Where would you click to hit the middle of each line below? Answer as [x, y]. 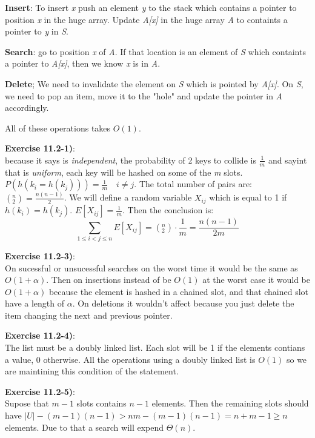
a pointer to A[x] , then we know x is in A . [83, 63]
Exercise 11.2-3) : [40, 255]
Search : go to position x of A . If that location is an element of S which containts [155, 51]
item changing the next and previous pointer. [89, 315]
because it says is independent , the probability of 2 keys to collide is [131, 160]
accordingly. [27, 108]
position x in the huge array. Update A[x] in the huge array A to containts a [146, 19]
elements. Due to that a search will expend [85, 427]
